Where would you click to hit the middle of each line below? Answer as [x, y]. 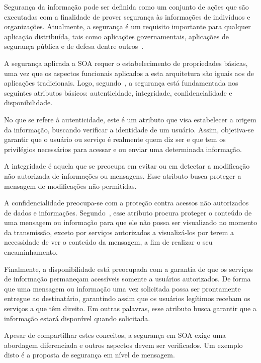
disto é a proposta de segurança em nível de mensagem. [90, 355]
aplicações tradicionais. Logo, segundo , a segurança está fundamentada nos [121, 83]
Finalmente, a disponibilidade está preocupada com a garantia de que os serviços [128, 269]
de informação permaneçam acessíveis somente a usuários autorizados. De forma [127, 279]
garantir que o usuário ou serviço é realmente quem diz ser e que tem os [115, 139]
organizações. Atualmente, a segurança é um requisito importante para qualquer [127, 26]
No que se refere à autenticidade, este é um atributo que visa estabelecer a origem [130, 119]
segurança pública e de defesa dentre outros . [74, 46]
